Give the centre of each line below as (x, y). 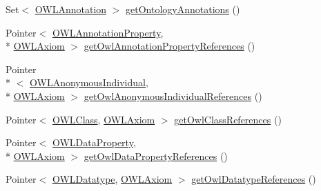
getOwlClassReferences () (228, 119)
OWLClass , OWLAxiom (104, 119)
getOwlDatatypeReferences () (254, 179)
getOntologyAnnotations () (183, 9)
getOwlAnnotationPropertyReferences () (169, 46)
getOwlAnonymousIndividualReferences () (173, 95)
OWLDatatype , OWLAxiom (112, 179)
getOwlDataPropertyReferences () (156, 155)
